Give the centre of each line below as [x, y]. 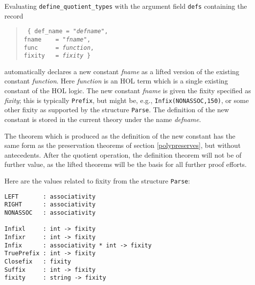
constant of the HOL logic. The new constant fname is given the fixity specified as [128, 91]
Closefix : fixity [38, 261]
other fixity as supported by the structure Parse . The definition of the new [117, 110]
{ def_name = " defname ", [68, 31]
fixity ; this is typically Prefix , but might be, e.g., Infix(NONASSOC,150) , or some [127, 100]
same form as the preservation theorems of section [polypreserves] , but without [123, 145]
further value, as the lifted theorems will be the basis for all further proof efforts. [126, 164]
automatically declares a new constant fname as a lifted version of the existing [122, 71]
